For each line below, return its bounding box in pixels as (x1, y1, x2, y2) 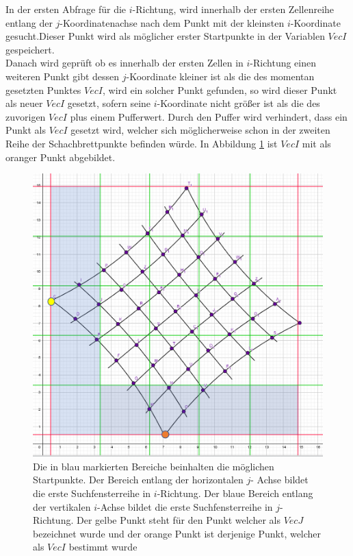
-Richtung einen (250, 56, 317, 70)
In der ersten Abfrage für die (5, 2, 127, 16)
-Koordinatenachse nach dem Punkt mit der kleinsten (60, 15, 285, 29)
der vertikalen (33, 499, 91, 513)
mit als (302, 136, 331, 150)
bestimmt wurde (68, 540, 138, 554)
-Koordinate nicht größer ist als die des (157, 96, 320, 110)
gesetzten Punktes (5, 82, 81, 97)
